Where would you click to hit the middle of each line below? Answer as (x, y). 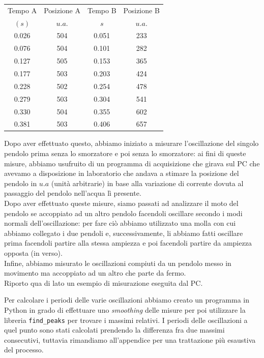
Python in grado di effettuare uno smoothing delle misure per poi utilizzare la (125, 309)
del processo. (24, 350)
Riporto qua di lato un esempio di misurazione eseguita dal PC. (104, 282)
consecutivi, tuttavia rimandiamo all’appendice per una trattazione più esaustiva (130, 339)
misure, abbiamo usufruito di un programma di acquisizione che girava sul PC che (132, 163)
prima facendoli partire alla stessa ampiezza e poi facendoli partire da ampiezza (128, 243)
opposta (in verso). (33, 252)
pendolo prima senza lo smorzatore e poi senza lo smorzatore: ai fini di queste (125, 153)
